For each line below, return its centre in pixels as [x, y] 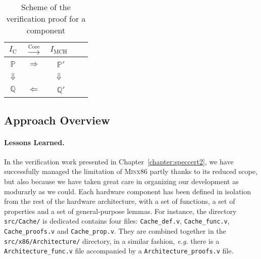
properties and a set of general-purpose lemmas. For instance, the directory [120, 211]
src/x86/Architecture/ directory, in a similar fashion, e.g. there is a [112, 241]
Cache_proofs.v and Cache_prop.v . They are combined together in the [115, 230]
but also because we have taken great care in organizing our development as [121, 181]
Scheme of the [46, 7]
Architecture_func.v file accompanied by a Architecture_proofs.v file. [119, 251]
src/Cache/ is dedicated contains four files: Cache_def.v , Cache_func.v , [117, 221]
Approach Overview [57, 120]
